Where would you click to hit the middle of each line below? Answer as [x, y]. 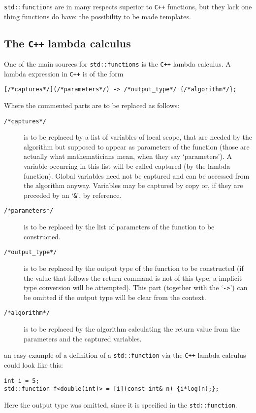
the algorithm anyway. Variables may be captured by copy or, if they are [133, 185]
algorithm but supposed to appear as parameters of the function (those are [137, 146]
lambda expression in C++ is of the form [64, 73]
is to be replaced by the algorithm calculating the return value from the [132, 329]
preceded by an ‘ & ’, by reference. [73, 195]
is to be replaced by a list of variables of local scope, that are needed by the [138, 137]
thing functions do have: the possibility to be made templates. [97, 16]
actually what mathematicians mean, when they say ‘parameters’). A [128, 156]
